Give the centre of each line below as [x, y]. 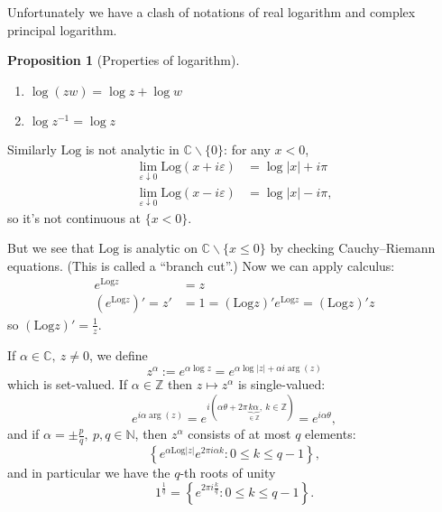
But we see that [51, 248]
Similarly [32, 149]
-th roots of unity [228, 473]
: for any [247, 149]
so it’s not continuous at [74, 217]
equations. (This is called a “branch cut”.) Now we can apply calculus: [201, 266]
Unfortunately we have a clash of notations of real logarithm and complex [212, 12]
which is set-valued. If [68, 384]
